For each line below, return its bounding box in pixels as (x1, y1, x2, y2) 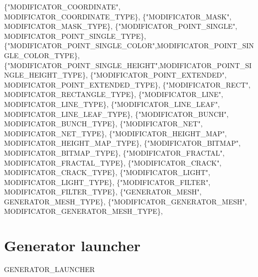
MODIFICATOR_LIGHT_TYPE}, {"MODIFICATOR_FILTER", (4, 177, 211, 187)
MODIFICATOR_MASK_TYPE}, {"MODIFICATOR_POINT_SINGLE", (4, 21, 238, 31)
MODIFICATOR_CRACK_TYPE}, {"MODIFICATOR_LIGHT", (4, 167, 210, 178)
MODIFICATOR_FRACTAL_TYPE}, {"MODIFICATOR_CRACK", (4, 157, 222, 168)
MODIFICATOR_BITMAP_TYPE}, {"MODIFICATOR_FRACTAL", (4, 147, 225, 158)
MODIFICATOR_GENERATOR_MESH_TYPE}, (4, 206, 163, 216)
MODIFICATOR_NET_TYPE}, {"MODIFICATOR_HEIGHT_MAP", (4, 128, 227, 138)
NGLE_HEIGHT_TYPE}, (4, 70, 88, 80)
